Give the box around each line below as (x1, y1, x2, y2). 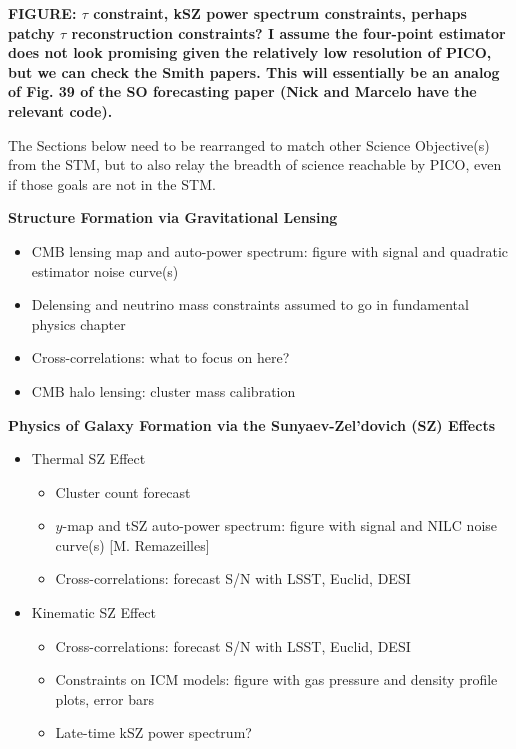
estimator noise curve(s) (31, 260, 179, 281)
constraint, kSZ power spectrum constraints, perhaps (93, 3, 467, 23)
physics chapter (31, 313, 126, 334)
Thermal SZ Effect (31, 448, 146, 469)
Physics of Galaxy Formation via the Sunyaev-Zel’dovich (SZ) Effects (8, 414, 496, 435)
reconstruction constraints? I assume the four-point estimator (71, 22, 506, 43)
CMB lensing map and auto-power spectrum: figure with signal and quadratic (31, 240, 509, 261)
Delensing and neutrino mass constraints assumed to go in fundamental (31, 294, 469, 315)
